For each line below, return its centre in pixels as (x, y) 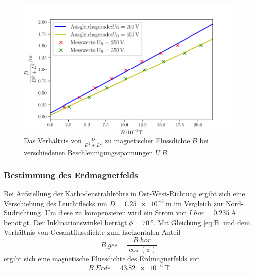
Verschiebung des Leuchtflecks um (56, 203)
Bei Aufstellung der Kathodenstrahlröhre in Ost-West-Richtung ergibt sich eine (125, 193)
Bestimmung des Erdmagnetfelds (71, 174)
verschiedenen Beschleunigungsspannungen (89, 153)
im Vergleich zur (199, 203)
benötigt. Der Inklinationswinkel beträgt (65, 222)
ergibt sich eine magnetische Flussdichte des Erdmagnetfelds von (102, 258)
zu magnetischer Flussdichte (147, 141)
